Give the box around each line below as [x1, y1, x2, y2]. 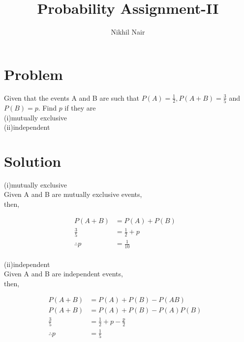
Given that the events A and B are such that [4, 92, 140, 103]
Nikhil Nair [111, 27, 145, 37]
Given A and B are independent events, [4, 268, 123, 279]
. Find [38, 102, 57, 113]
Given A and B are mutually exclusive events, [4, 189, 142, 199]
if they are [64, 102, 96, 113]
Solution [4, 151, 61, 171]
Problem [4, 64, 63, 84]
